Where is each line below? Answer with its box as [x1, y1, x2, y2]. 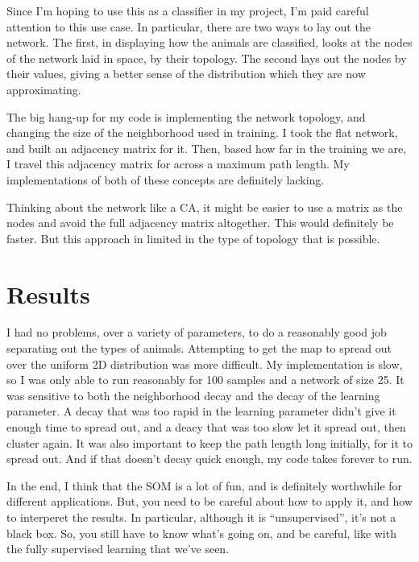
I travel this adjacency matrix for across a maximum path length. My [6, 155, 350, 172]
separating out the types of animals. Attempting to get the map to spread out [6, 340, 392, 357]
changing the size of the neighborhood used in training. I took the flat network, [6, 124, 398, 141]
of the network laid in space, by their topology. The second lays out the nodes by [6, 49, 407, 66]
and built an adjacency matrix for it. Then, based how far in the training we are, [6, 139, 407, 156]
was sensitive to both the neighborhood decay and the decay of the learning [6, 386, 380, 403]
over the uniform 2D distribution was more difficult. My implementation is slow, [6, 355, 403, 372]
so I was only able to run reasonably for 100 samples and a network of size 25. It [6, 371, 404, 388]
